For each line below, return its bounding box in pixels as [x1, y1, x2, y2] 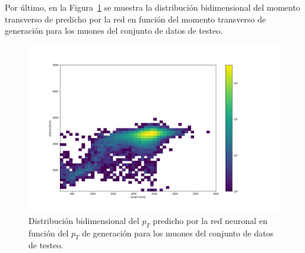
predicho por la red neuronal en [152, 214, 268, 226]
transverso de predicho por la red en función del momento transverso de [5, 12, 266, 25]
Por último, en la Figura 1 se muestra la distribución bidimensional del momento [5, 1, 300, 13]
